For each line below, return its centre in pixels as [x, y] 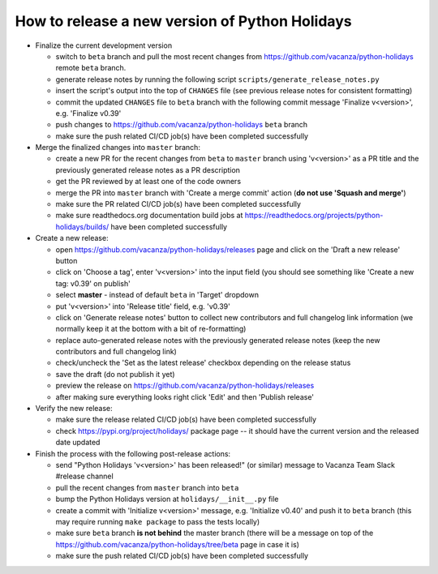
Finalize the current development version [104, 45]
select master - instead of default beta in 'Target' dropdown [157, 295]
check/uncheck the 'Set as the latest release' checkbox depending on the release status [203, 363]
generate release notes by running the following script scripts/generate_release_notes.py [218, 79]
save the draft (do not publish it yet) [115, 374]
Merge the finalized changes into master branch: [118, 148]
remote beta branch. [91, 68]
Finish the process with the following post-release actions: [133, 453]
